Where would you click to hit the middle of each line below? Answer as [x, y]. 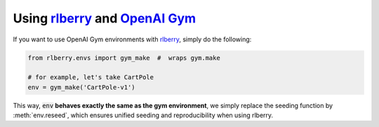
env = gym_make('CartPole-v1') [82, 87]
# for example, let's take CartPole [91, 78]
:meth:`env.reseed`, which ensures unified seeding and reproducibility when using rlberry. [143, 115]
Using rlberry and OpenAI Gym [105, 18]
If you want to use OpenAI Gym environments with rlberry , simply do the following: [132, 39]
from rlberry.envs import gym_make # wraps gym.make [124, 58]
